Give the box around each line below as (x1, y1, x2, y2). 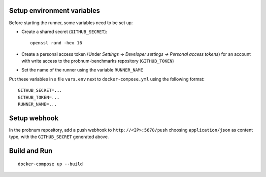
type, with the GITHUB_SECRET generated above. (9, 134, 109, 140)
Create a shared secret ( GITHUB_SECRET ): (21, 29, 108, 35)
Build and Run (9, 147, 53, 155)
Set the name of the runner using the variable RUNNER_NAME (21, 67, 143, 73)
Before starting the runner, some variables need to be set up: (9, 20, 133, 26)
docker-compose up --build (18, 161, 83, 167)
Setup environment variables (9, 6, 100, 15)
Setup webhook (9, 114, 59, 122)
